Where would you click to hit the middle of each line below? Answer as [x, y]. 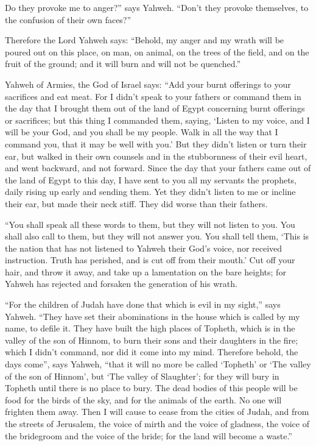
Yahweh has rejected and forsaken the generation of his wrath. [121, 284]
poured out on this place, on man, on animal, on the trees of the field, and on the [157, 51]
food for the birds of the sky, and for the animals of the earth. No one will [143, 399]
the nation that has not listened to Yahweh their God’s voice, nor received [144, 248]
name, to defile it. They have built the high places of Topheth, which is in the [150, 328]
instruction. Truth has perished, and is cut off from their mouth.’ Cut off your [150, 260]
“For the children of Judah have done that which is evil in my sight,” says [143, 304]
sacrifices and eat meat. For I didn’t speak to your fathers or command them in [153, 96]
